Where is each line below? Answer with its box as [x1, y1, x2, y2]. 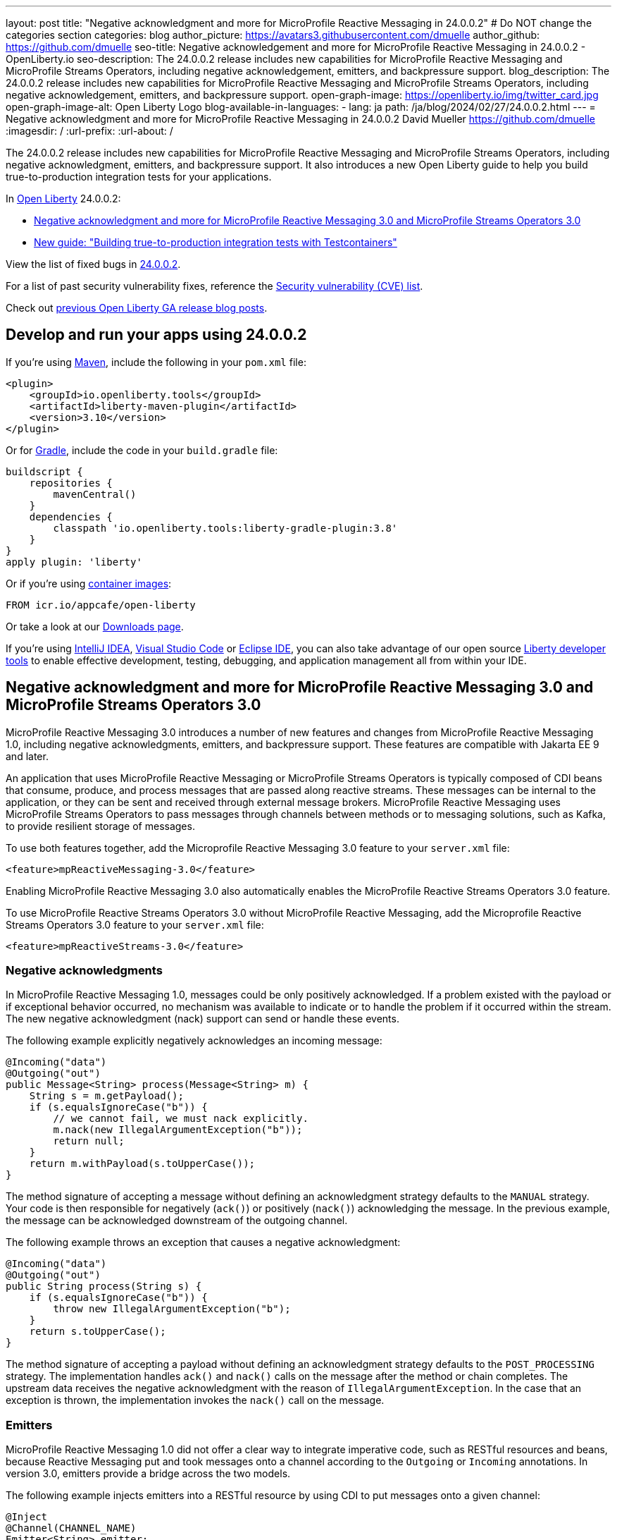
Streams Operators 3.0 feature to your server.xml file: [6, 918, 264, 931]
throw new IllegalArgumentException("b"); [53, 1303, 291, 1315]
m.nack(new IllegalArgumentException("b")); [53, 1124, 303, 1136]
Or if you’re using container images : [6, 577, 172, 589]
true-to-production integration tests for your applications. [6, 171, 272, 183]
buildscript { [6, 465, 83, 477]
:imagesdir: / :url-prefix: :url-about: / [6, 125, 173, 137]
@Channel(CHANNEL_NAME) [6, 1522, 137, 1534]
